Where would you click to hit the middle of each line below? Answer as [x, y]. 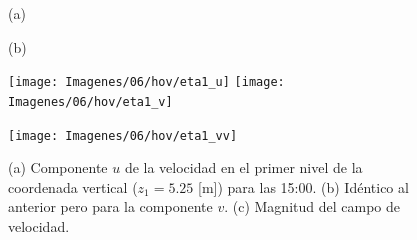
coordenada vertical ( [73, 186]
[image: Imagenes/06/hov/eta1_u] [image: [146, 82]
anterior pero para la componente [110, 206]
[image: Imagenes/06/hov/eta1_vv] [123, 135]
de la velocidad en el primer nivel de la [243, 167]
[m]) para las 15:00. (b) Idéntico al [303, 186]
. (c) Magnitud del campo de [312, 206]
